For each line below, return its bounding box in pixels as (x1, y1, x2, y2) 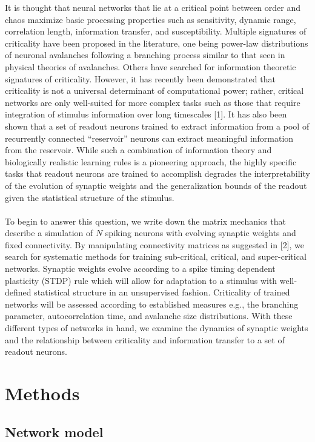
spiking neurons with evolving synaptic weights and (105, 226, 296, 239)
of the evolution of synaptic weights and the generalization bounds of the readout (5, 179, 307, 191)
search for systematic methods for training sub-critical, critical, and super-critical (5, 250, 307, 263)
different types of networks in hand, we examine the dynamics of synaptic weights (5, 322, 308, 334)
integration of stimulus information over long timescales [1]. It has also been (5, 108, 287, 120)
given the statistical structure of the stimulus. (5, 191, 174, 203)
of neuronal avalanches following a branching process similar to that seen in (5, 48, 285, 61)
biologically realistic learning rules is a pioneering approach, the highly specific (5, 155, 297, 168)
